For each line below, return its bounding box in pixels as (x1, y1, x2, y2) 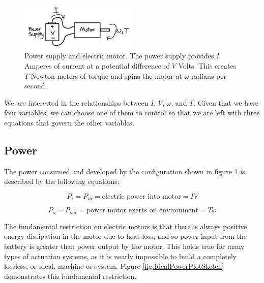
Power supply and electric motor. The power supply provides (24, 50, 214, 61)
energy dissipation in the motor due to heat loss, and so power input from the (4, 231, 247, 241)
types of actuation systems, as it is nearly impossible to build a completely (4, 250, 237, 261)
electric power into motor (102, 193, 181, 200)
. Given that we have (193, 97, 258, 108)
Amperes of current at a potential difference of (24, 60, 169, 71)
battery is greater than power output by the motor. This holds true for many (4, 241, 245, 251)
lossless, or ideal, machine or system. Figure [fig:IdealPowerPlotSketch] (4, 261, 224, 271)
